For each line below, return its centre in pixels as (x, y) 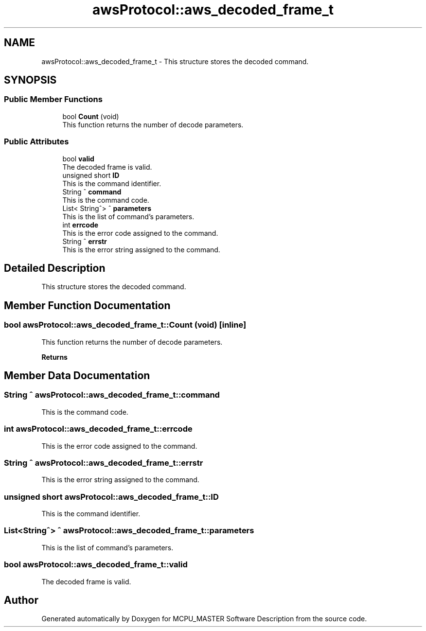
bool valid (78, 158)
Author (21, 600)
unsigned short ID (91, 175)
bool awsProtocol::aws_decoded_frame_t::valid (96, 565)
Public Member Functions (53, 99)
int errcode (80, 225)
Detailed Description (55, 268)
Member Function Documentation (87, 305)
